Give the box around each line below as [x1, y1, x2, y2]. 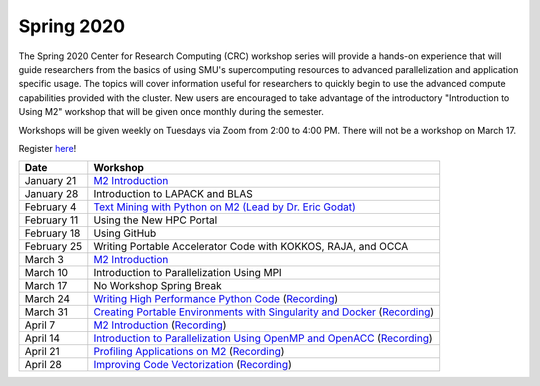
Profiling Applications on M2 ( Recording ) [93, 345, 285, 359]
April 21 [24, 345, 60, 359]
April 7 [24, 318, 56, 332]
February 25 [24, 240, 83, 254]
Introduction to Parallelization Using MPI [93, 266, 282, 280]
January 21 [24, 174, 77, 188]
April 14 [24, 331, 60, 345]
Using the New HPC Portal [93, 213, 218, 227]
